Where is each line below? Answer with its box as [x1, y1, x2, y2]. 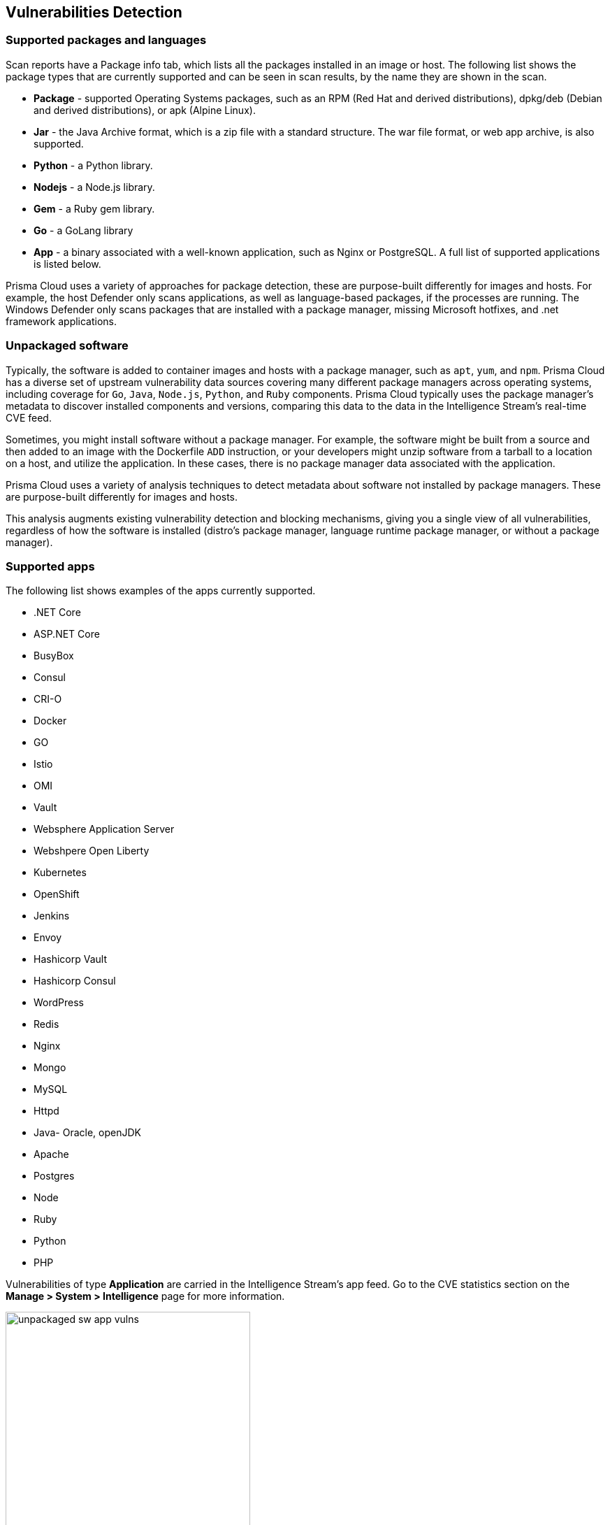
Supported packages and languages [6, 33, 207, 48]
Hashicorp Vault [34, 953, 107, 966]
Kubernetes [34, 866, 87, 879]
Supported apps [6, 559, 95, 573]
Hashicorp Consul [34, 975, 116, 987]
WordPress [34, 996, 85, 1009]
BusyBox [34, 650, 74, 662]
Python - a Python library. [34, 159, 153, 171]
